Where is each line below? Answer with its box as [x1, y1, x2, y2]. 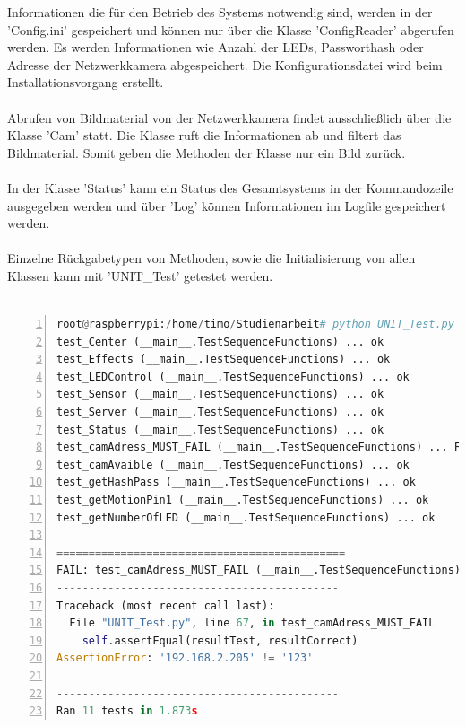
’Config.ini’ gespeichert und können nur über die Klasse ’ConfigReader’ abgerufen [7, 20, 454, 39]
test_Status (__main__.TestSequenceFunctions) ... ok [56, 423, 384, 436]
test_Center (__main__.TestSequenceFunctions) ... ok [56, 335, 384, 348]
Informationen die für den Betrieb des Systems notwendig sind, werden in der [7, 3, 433, 21]
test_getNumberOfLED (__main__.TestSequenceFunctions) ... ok [56, 511, 436, 524]
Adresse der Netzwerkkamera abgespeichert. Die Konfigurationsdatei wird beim [7, 55, 443, 74]
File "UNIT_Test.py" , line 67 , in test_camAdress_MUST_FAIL [69, 617, 436, 630]
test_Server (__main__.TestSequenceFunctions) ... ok [56, 406, 384, 419]
